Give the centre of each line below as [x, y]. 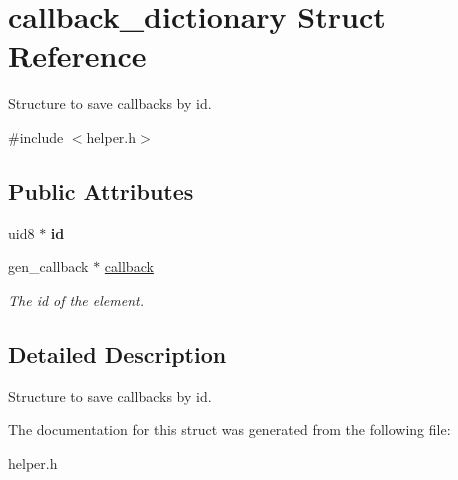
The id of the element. [76, 299]
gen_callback [48, 266]
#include [36, 136]
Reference [77, 55]
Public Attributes [101, 190]
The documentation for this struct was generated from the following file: [229, 429]
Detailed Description [117, 353]
